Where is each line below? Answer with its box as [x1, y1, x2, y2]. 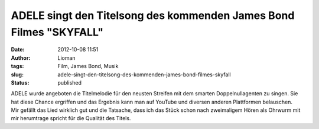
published [57, 79, 82, 86]
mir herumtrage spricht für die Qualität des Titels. [11, 115, 131, 122]
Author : [11, 54, 31, 62]
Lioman [57, 54, 76, 62]
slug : [11, 71, 24, 78]
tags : [11, 63, 24, 70]
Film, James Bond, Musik [57, 63, 119, 70]
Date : [11, 46, 25, 53]
